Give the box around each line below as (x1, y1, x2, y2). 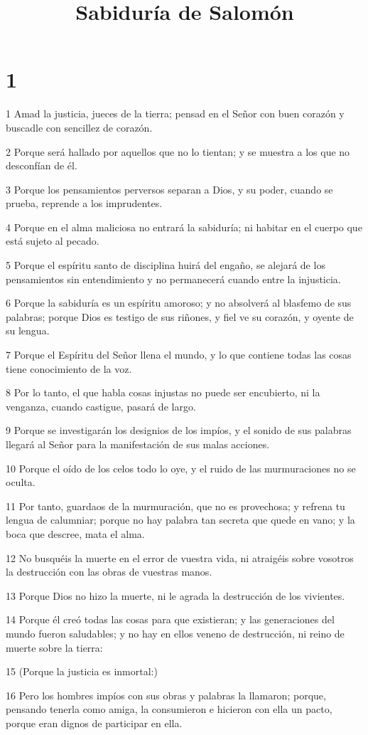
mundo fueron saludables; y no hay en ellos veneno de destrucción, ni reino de (6, 625, 345, 640)
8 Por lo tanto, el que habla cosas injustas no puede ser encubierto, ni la (6, 385, 320, 400)
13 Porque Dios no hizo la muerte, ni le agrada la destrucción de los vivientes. (6, 588, 345, 603)
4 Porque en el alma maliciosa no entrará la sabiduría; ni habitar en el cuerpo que (6, 219, 362, 234)
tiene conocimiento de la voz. (6, 361, 132, 376)
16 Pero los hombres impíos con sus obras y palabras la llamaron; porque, (6, 687, 326, 702)
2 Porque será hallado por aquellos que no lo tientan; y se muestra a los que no (6, 144, 350, 159)
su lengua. (6, 323, 50, 338)
